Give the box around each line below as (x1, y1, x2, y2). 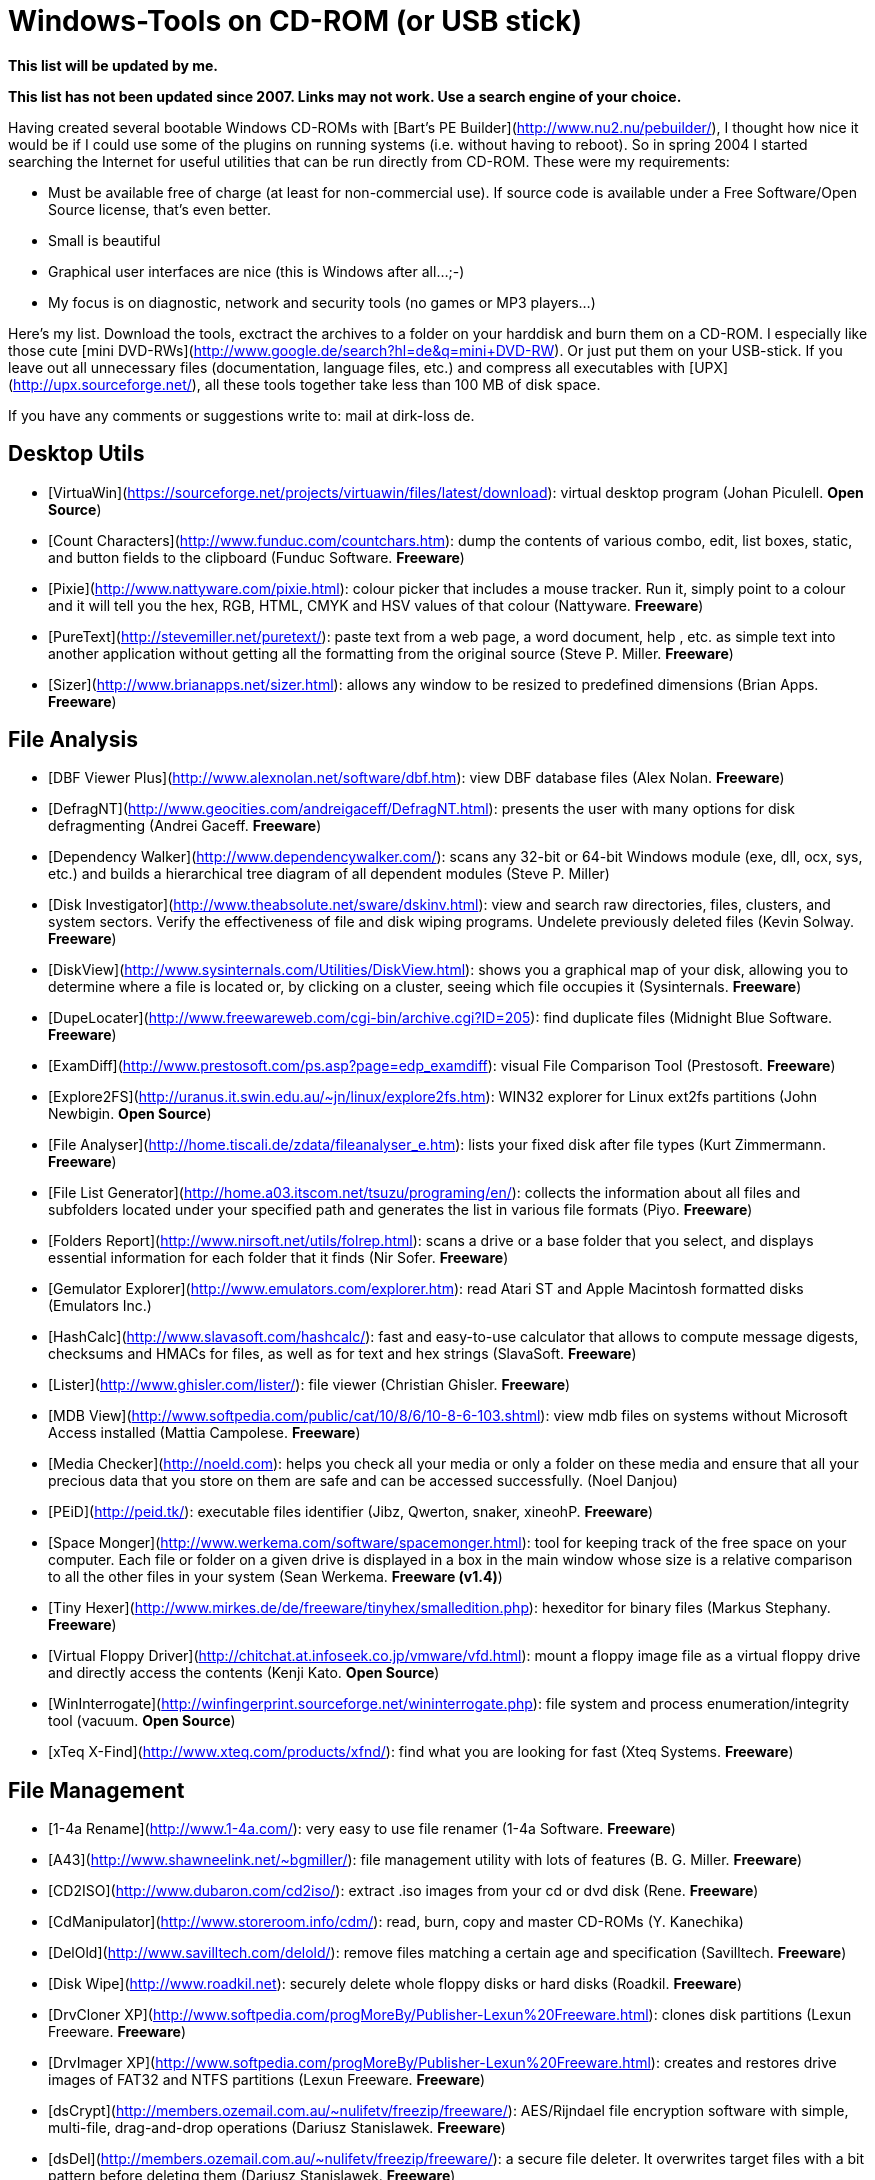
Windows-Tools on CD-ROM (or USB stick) (8, 4, 583, 38)
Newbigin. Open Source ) (48, 1105, 212, 1123)
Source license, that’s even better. (48, 200, 271, 218)
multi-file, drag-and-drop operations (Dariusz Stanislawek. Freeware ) (48, 2119, 506, 2137)
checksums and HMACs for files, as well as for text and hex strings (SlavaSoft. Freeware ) (48, 1345, 637, 1363)
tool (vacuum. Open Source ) (48, 1712, 236, 1730)
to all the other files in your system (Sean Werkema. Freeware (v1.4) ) (48, 1568, 503, 1586)
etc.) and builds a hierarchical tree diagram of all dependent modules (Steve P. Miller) (48, 865, 610, 883)
